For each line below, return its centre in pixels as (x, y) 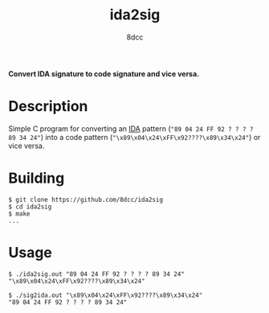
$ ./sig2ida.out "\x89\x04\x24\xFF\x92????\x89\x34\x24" (106, 295)
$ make (19, 214)
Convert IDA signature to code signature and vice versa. (104, 73)
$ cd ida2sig (30, 207)
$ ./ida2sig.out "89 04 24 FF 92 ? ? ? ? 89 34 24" (96, 274)
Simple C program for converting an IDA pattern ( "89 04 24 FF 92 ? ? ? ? (131, 128)
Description (48, 107)
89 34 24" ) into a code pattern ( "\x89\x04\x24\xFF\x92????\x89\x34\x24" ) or (134, 137)
